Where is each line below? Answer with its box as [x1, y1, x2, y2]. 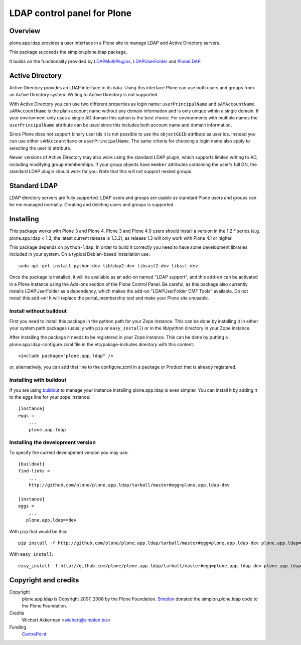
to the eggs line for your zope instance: [9, 394, 91, 400]
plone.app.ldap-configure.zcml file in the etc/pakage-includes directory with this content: [9, 341, 194, 347]
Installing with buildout [9, 377, 67, 384]
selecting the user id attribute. [9, 145, 72, 151]
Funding [9, 624, 27, 630]
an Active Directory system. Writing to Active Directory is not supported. [9, 92, 159, 98]
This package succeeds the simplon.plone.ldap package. [9, 49, 127, 55]
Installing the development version [9, 439, 96, 446]
